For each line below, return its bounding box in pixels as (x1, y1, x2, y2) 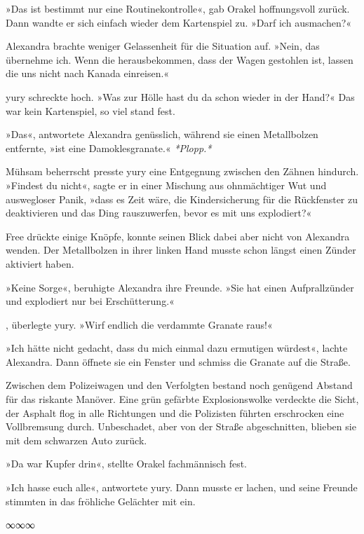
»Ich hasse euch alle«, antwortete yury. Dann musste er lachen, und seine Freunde (6, 480, 358, 495)
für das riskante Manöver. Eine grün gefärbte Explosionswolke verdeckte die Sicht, (6, 392, 359, 406)
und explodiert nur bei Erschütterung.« (6, 294, 175, 308)
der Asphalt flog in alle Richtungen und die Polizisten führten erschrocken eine (6, 405, 344, 420)
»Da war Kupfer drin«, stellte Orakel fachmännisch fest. (6, 456, 247, 471)
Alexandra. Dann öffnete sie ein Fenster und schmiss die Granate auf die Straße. (6, 354, 351, 369)
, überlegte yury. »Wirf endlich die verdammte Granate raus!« (6, 317, 273, 331)
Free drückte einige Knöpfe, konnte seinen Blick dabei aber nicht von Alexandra (6, 228, 350, 243)
